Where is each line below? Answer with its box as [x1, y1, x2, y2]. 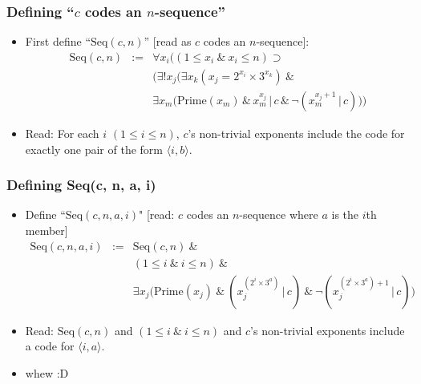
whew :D [25, 364, 69, 381]
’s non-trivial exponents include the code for [188, 124, 405, 141]
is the [331, 206, 359, 223]
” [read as [144, 33, 192, 50]
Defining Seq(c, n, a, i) [6, 175, 156, 195]
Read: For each [25, 124, 99, 141]
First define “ [25, 33, 91, 50]
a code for [25, 338, 75, 354]
